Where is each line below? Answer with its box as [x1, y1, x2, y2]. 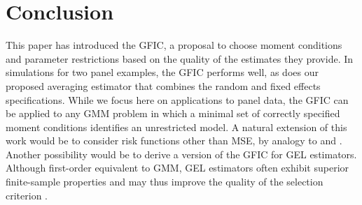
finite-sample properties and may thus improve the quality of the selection [6, 174, 323, 189]
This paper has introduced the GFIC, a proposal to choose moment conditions [6, 38, 342, 52]
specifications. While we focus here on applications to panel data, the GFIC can [6, 92, 349, 107]
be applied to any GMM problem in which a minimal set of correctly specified [6, 106, 340, 121]
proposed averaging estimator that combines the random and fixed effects [6, 78, 321, 93]
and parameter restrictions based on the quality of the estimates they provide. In [6, 51, 354, 66]
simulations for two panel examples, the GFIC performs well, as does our [6, 65, 319, 79]
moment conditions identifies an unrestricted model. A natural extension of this [6, 119, 347, 134]
